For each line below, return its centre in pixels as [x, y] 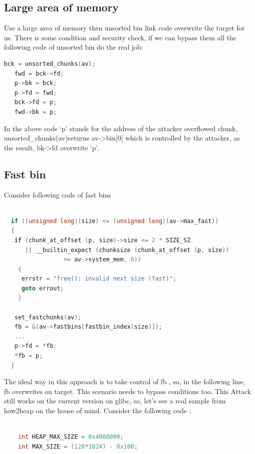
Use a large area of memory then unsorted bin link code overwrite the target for [125, 28]
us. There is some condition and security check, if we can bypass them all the [120, 37]
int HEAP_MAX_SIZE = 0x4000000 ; [71, 437]
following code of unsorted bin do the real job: [73, 47]
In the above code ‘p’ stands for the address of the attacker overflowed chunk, [121, 128]
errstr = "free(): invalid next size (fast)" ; [99, 279]
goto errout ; [42, 288]
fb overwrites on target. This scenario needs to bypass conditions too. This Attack [127, 391]
